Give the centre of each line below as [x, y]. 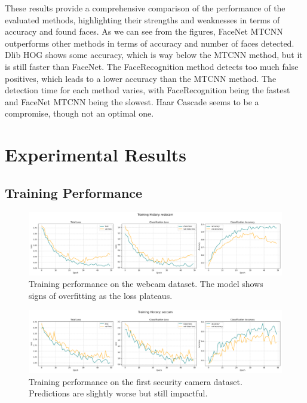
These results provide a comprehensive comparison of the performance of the [145, 8]
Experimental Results [96, 155]
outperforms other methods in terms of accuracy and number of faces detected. [150, 43]
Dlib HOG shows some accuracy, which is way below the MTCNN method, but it [154, 55]
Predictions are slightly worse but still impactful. [118, 393]
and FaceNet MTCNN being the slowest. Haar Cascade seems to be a [132, 101]
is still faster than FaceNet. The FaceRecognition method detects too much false [152, 66]
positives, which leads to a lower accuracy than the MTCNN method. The [141, 78]
